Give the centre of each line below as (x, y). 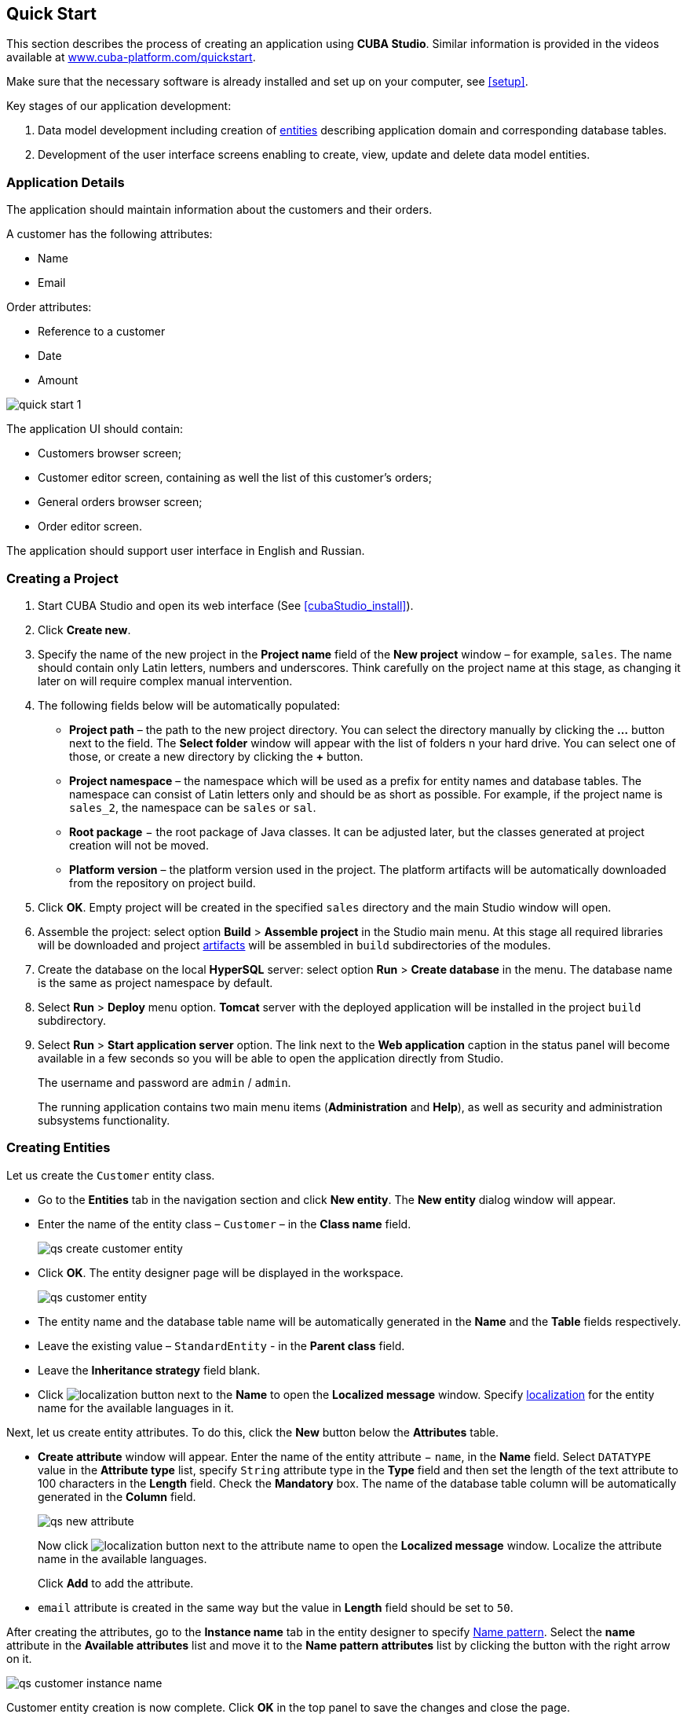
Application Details (66, 182)
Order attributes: (49, 307)
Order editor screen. (90, 527)
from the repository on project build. (163, 883)
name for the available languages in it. (136, 1408)
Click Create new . (84, 629)
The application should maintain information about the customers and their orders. (219, 210)
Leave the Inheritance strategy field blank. (149, 1370)
